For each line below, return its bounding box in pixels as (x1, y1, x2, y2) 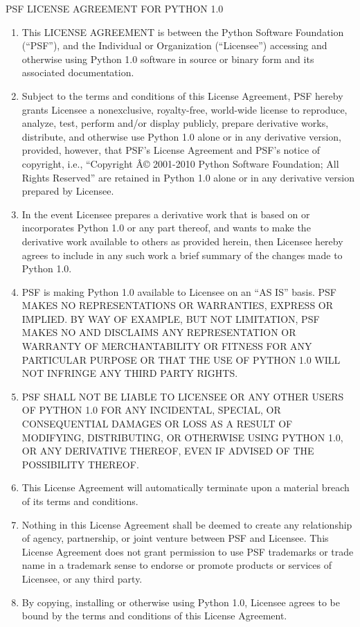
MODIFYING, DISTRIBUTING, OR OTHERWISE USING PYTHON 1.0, (21, 430, 343, 444)
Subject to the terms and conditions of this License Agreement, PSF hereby (21, 88, 343, 103)
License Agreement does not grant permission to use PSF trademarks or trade (21, 544, 354, 558)
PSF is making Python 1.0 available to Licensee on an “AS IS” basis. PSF (21, 284, 336, 299)
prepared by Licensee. (21, 184, 114, 198)
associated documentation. (21, 65, 134, 80)
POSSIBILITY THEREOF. (21, 457, 139, 471)
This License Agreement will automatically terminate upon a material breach (21, 480, 350, 495)
